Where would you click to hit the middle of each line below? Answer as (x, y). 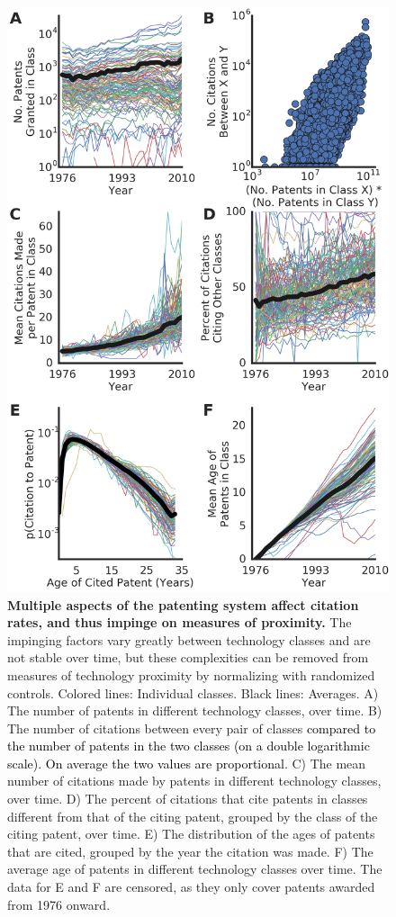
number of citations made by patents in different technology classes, (194, 781)
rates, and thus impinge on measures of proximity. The (180, 622)
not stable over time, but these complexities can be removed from (188, 657)
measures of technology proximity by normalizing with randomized (191, 674)
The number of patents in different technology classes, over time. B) (195, 710)
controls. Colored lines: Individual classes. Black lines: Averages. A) (193, 692)
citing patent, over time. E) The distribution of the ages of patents (191, 834)
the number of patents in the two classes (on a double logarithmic (189, 746)
